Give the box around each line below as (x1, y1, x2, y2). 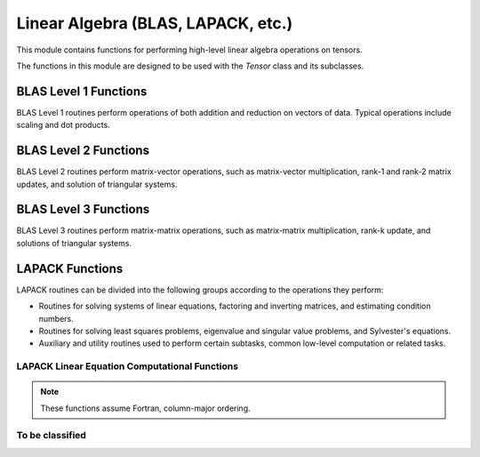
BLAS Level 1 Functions (16, 84, 148, 99)
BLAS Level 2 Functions (16, 143, 150, 158)
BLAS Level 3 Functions (16, 202, 150, 217)
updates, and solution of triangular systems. (16, 179, 178, 189)
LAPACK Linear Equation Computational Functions (16, 360, 239, 373)
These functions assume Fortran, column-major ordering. (40, 403, 251, 413)
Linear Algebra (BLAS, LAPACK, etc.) (16, 13, 293, 33)
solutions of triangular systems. (16, 237, 132, 248)
